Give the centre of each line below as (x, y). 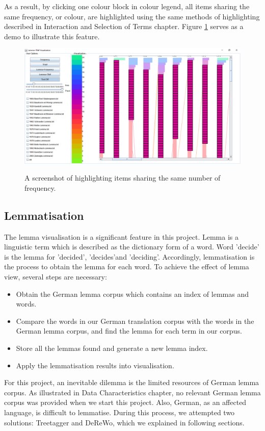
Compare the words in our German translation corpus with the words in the (135, 321)
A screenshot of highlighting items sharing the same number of (123, 178)
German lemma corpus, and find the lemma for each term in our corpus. (129, 331)
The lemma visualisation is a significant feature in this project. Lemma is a (121, 236)
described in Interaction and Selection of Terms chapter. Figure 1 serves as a (124, 26)
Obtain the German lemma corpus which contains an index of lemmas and (132, 294)
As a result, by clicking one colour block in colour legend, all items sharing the (127, 6)
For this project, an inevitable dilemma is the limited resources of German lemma (132, 382)
